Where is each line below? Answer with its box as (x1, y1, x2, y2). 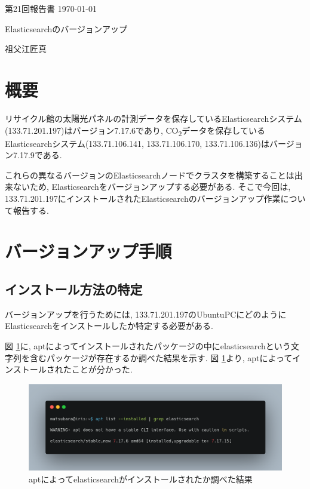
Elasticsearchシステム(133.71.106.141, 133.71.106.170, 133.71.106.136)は (5, 137, 269, 149)
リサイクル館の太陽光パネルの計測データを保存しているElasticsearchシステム (5, 112, 302, 124)
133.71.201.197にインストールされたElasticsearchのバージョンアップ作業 (5, 192, 281, 204)
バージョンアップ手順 (5, 239, 172, 263)
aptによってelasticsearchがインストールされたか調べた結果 (29, 472, 253, 485)
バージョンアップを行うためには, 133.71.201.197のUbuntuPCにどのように (5, 307, 287, 320)
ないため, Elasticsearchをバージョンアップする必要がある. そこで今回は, (13, 180, 291, 193)
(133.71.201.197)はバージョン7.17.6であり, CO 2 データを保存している (5, 124, 265, 138)
